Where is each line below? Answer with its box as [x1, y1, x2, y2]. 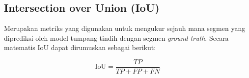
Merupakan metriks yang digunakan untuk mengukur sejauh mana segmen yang [4, 23, 246, 33]
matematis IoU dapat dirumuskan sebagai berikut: [4, 42, 156, 52]
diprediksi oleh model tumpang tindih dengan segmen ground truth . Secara [4, 32, 229, 43]
